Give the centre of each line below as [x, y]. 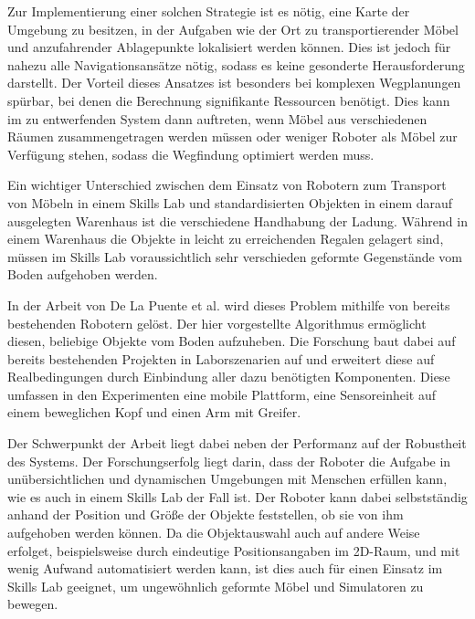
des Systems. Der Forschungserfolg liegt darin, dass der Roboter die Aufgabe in [229, 461]
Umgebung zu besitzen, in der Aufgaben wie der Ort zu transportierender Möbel [233, 29]
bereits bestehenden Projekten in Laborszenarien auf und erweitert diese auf [221, 358]
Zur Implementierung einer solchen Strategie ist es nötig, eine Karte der [209, 11]
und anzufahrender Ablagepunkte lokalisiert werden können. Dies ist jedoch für [229, 47]
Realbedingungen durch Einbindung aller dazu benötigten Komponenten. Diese [229, 377]
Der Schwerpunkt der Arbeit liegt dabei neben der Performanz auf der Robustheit [237, 443]
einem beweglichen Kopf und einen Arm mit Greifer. [154, 412]
